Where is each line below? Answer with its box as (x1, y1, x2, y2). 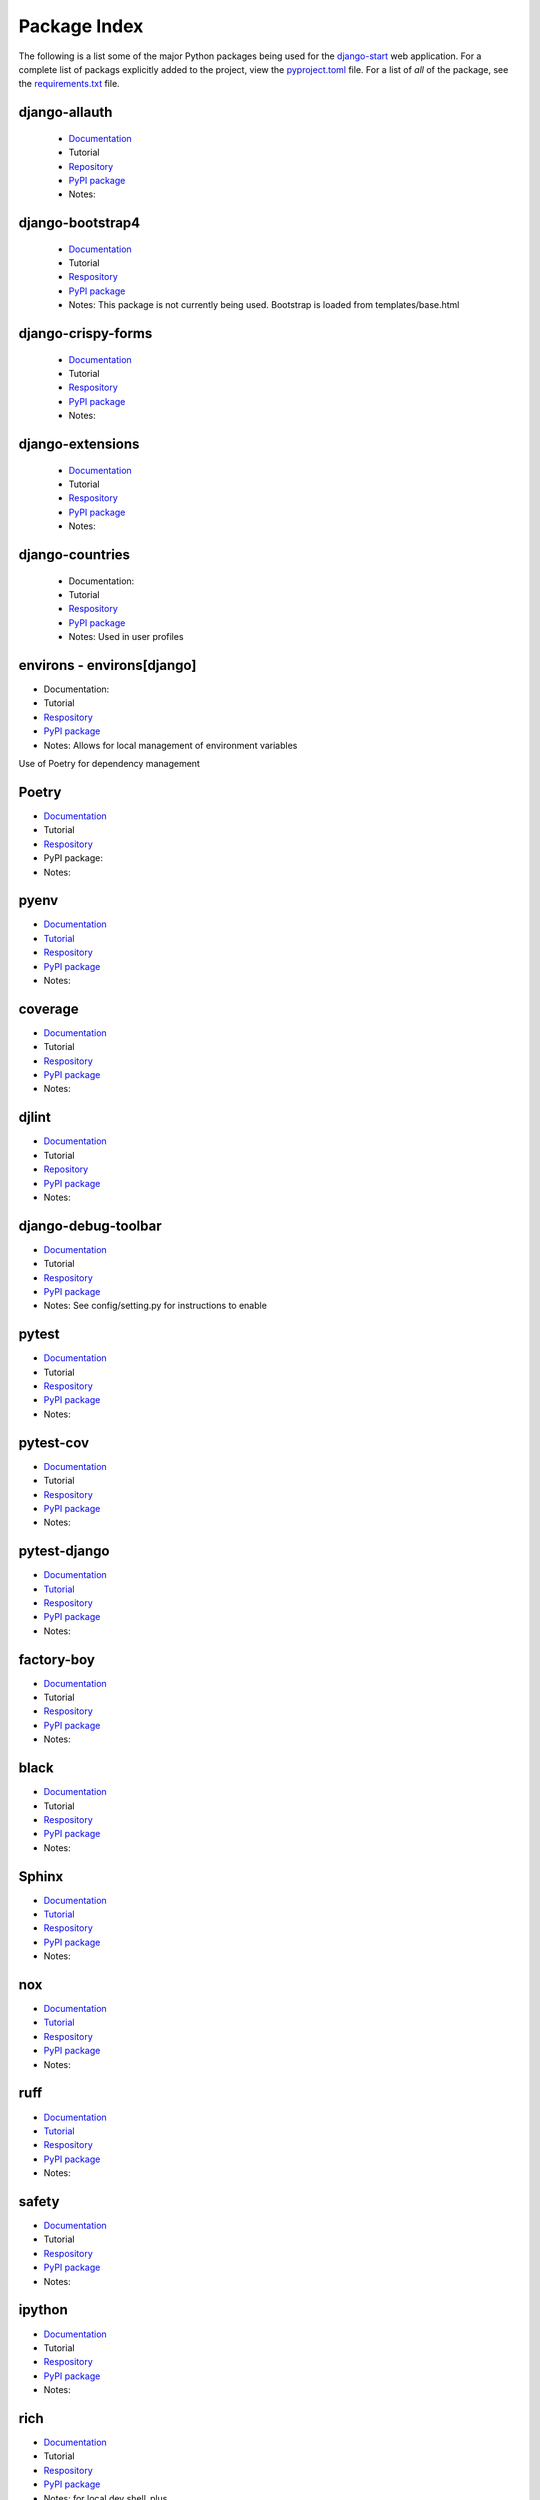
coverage (18, 1000, 79, 1017)
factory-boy (18, 1651, 95, 1668)
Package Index (18, 15, 144, 37)
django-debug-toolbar (18, 1217, 162, 1234)
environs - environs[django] (18, 656, 197, 674)
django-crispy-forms (18, 325, 153, 342)
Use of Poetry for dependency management (18, 758, 200, 770)
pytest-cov (18, 1434, 90, 1451)
